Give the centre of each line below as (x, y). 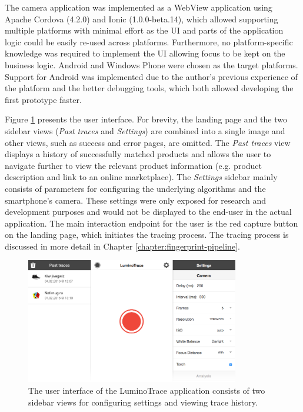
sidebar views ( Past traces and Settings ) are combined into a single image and (145, 130)
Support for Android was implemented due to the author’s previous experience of (151, 76)
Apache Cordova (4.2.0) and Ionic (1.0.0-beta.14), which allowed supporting (141, 19)
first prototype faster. (43, 99)
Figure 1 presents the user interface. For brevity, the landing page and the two (146, 119)
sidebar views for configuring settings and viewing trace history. (143, 402)
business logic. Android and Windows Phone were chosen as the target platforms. (151, 64)
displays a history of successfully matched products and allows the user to (138, 154)
